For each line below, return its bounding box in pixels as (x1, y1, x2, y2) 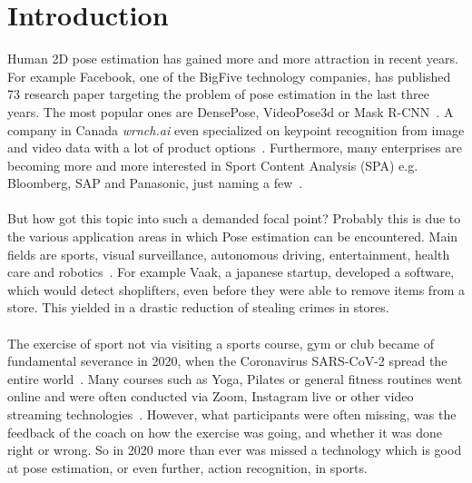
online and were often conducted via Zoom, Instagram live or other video (7, 387, 414, 406)
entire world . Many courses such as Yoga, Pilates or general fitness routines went (7, 369, 463, 388)
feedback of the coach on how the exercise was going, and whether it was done (7, 422, 442, 441)
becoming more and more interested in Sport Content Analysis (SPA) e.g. (7, 155, 418, 174)
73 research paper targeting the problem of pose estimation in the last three (7, 84, 429, 103)
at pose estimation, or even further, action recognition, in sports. (7, 458, 368, 477)
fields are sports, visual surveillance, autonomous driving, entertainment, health (7, 244, 450, 263)
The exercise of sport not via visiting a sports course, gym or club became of (7, 333, 435, 352)
